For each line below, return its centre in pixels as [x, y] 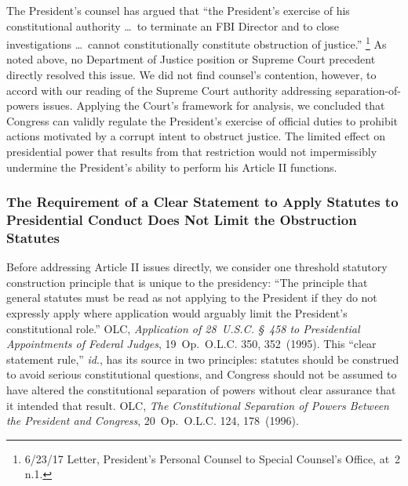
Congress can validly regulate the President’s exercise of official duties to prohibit [202, 120]
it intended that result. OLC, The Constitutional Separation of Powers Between [198, 405]
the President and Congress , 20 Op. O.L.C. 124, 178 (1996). [153, 421]
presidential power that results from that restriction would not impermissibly [192, 151]
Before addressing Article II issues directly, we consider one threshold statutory [197, 267]
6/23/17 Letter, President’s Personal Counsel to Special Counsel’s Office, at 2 [213, 458]
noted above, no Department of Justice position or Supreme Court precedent [191, 59]
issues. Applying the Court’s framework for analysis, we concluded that [214, 105]
